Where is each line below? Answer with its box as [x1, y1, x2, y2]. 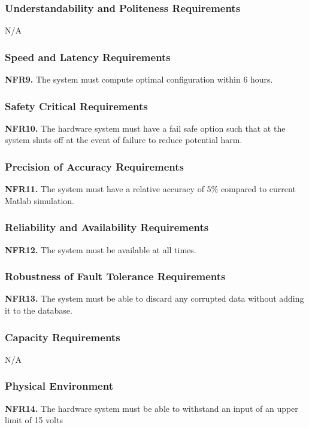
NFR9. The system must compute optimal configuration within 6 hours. [5, 73, 273, 86]
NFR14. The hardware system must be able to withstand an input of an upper [5, 402, 298, 414]
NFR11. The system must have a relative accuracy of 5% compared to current [5, 183, 296, 195]
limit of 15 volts [5, 414, 63, 426]
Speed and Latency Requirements [5, 49, 171, 64]
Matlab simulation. [5, 194, 74, 207]
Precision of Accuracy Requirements [5, 159, 184, 174]
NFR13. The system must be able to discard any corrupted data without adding [5, 292, 304, 305]
